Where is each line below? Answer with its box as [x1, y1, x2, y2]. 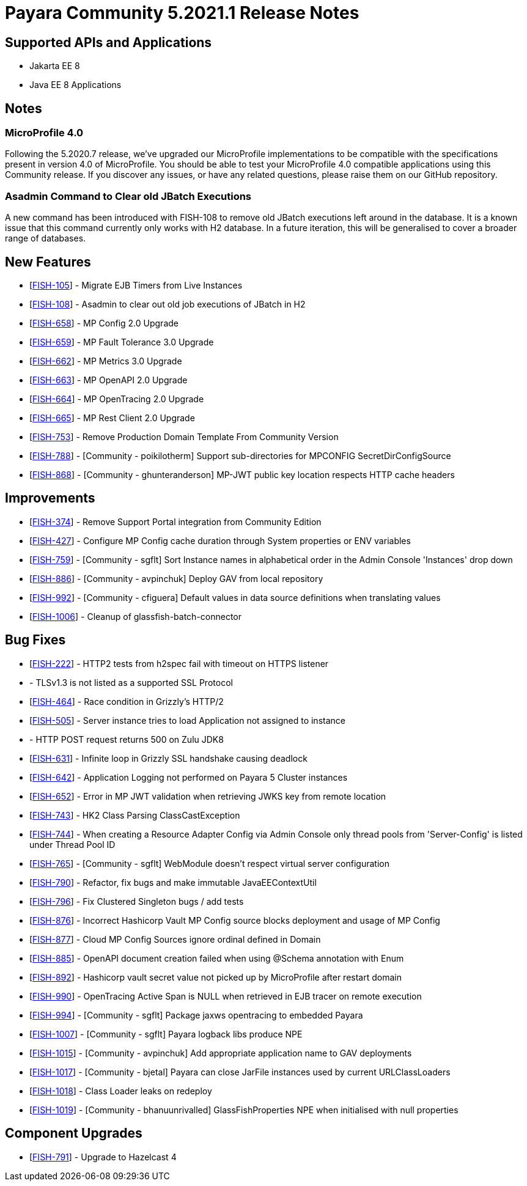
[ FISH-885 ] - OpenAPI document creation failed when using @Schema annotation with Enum [29, 952, 404, 963]
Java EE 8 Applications [29, 79, 122, 90]
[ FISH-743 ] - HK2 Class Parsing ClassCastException [29, 809, 240, 820]
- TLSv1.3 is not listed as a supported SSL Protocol [29, 677, 233, 688]
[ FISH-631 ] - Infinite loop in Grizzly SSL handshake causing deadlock [29, 753, 308, 764]
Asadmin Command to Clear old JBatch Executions [5, 190, 252, 202]
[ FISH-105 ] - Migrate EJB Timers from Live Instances [29, 279, 243, 290]
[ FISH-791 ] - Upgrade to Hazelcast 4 [29, 1151, 177, 1162]
